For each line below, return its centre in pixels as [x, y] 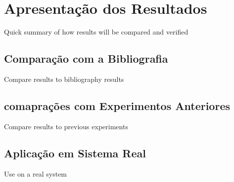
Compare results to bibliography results [64, 79]
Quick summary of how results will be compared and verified [96, 32]
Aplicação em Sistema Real [75, 153]
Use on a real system [36, 173]
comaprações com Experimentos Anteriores [117, 105]
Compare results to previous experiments [66, 126]
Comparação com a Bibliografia [86, 58]
